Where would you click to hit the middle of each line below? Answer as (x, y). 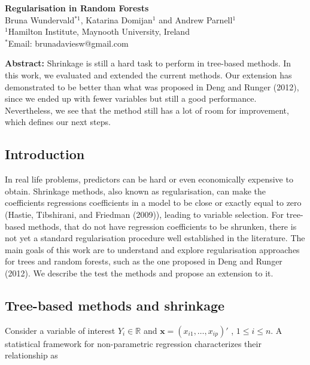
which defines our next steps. (58, 122)
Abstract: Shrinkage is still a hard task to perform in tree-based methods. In (148, 63)
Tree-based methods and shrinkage (115, 305)
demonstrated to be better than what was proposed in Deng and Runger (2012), (152, 86)
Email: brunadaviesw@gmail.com (68, 43)
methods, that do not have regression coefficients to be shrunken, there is (162, 226)
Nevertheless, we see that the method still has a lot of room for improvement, (147, 110)
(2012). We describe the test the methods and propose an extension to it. (139, 273)
